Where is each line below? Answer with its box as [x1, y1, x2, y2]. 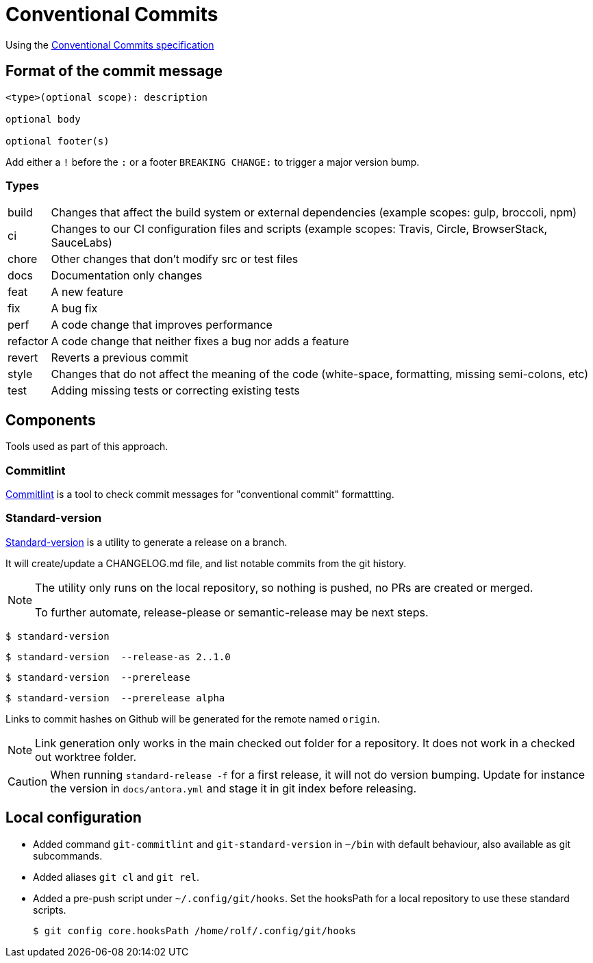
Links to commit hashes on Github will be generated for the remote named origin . [5, 712, 380, 725]
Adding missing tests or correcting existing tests [51, 384, 300, 398]
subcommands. [33, 849, 103, 862]
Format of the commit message [5, 62, 223, 80]
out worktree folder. [35, 749, 137, 764]
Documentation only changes [51, 268, 203, 283]
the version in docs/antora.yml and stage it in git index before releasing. [50, 781, 417, 795]
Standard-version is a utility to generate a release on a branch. [5, 536, 288, 548]
